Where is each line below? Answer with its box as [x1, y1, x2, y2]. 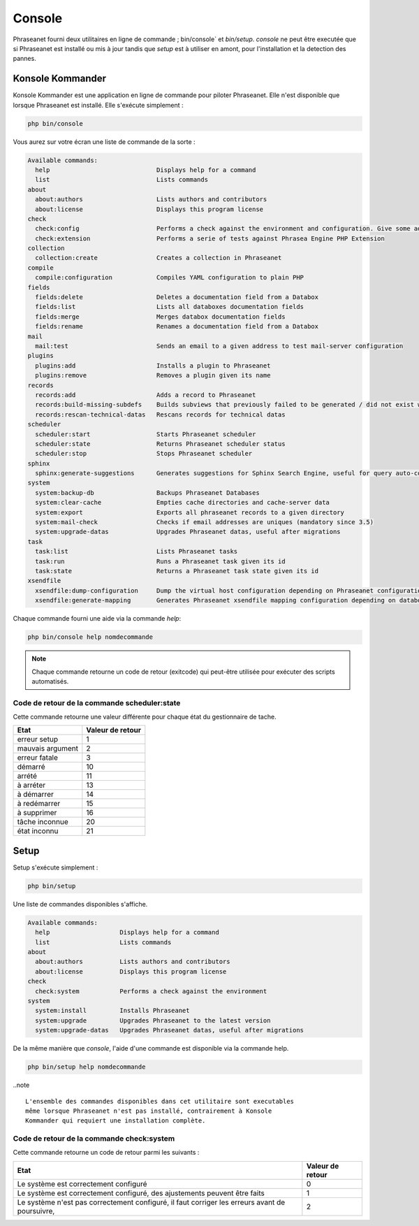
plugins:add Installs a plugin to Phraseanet [35, 361, 271, 370]
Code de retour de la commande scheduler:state [13, 698, 181, 707]
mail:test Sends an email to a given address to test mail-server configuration [35, 342, 404, 349]
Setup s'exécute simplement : [13, 863, 98, 872]
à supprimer [17, 808, 57, 818]
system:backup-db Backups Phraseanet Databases [35, 489, 260, 496]
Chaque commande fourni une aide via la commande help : [13, 614, 182, 623]
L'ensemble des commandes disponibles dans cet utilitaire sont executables [25, 1097, 295, 1105]
